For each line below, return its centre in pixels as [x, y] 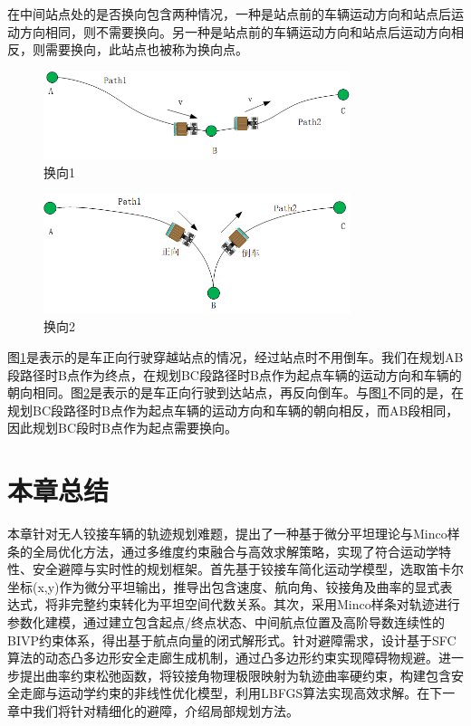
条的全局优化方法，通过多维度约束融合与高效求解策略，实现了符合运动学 [223, 551]
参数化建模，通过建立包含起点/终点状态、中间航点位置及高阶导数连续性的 [226, 622]
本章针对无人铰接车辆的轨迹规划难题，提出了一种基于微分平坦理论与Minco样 [234, 534]
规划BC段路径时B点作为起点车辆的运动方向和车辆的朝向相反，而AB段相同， [233, 410]
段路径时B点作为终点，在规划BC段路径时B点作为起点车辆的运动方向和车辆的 [235, 374]
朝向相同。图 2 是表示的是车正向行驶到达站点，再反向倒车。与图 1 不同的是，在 [235, 392]
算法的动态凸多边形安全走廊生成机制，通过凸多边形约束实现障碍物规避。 [223, 658]
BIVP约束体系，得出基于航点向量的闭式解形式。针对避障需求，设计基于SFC [232, 640]
